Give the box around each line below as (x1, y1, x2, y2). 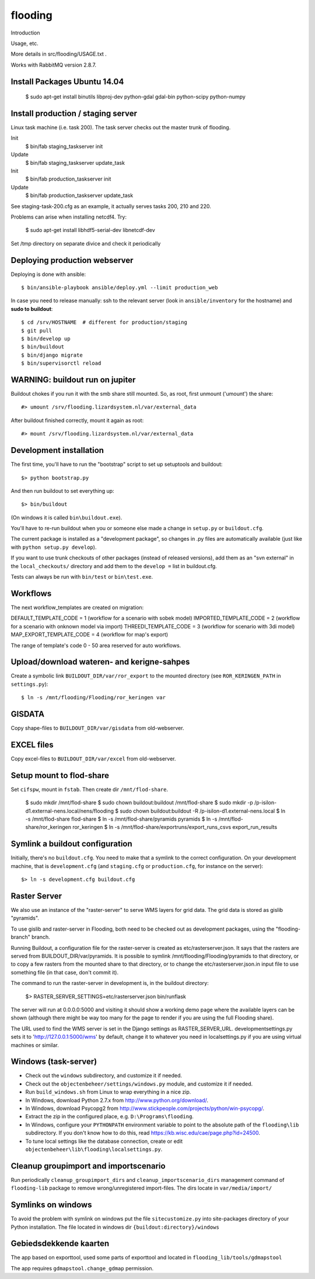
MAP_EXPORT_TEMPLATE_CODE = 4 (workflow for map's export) (10, 631, 169, 638)
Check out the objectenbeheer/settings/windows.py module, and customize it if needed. (25, 1080, 253, 1087)
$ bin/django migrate (21, 351, 83, 358)
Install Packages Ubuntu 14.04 (10, 77, 124, 87)
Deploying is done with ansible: (10, 271, 86, 278)
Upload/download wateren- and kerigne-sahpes (10, 657, 190, 667)
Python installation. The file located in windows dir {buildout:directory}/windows (10, 1223, 220, 1230)
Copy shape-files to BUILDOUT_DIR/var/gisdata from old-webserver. (10, 725, 184, 732)
